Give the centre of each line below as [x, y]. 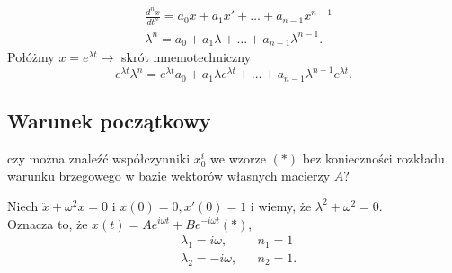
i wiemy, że [281, 205]
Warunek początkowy [109, 120]
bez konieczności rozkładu [373, 158]
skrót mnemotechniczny [186, 57]
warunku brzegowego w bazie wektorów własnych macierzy [169, 176]
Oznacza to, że [48, 223]
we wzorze [238, 158]
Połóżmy [31, 57]
